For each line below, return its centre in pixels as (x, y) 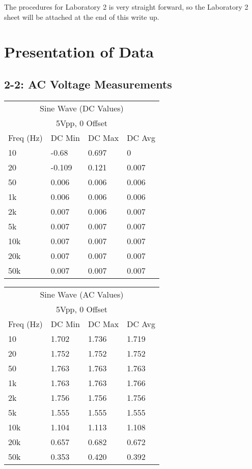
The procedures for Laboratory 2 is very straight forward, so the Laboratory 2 (126, 7)
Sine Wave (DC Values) (82, 108)
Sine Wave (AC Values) (82, 294)
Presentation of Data (79, 52)
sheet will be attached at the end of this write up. (82, 17)
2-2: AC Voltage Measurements (88, 84)
